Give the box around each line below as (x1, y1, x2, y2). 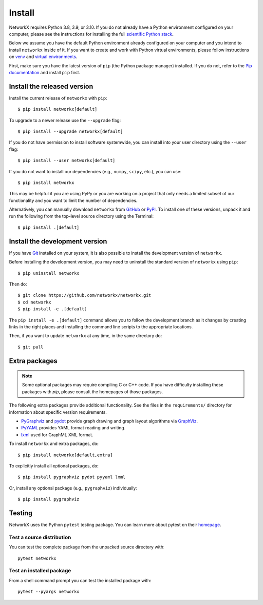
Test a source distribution (9, 534, 71, 541)
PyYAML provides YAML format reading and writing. (21, 425, 126, 431)
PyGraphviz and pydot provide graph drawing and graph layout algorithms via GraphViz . (21, 418, 198, 424)
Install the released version (9, 82, 94, 90)
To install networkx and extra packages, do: (9, 441, 99, 446)
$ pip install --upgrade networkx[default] (18, 128, 123, 134)
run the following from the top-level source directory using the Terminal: (9, 213, 154, 219)
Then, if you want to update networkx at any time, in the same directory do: (9, 333, 162, 339)
